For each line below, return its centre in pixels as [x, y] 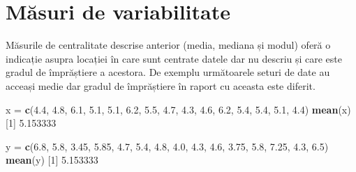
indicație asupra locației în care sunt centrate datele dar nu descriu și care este [174, 58]
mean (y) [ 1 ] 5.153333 [52, 160]
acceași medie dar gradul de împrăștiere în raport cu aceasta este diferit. [161, 85]
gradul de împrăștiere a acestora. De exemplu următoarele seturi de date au [168, 72]
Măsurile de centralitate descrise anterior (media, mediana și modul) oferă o [168, 45]
